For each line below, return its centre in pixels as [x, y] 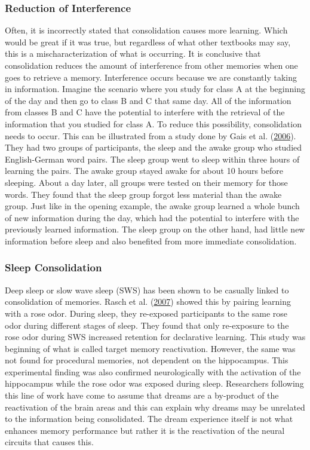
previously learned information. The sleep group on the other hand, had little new [155, 229]
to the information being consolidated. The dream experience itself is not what [149, 419]
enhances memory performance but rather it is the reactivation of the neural [145, 430]
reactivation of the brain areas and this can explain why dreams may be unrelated [155, 407]
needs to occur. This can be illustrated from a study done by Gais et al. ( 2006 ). [151, 135]
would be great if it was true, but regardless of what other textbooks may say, [148, 42]
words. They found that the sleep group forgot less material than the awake [143, 194]
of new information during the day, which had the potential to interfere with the [152, 217]
